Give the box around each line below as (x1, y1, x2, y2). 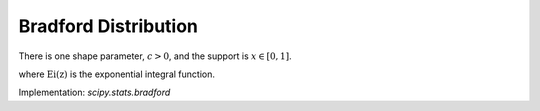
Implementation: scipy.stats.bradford (18, 86, 171, 99)
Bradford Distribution (18, 15, 199, 37)
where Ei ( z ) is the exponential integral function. (18, 68, 215, 80)
